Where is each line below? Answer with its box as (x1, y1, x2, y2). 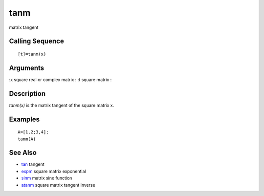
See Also (9, 149, 37, 157)
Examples (9, 115, 40, 123)
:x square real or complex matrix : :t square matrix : (9, 76, 112, 83)
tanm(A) (18, 136, 36, 142)
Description (9, 89, 46, 98)
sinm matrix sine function (21, 175, 72, 181)
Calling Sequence (9, 37, 65, 45)
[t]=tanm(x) (18, 51, 46, 57)
